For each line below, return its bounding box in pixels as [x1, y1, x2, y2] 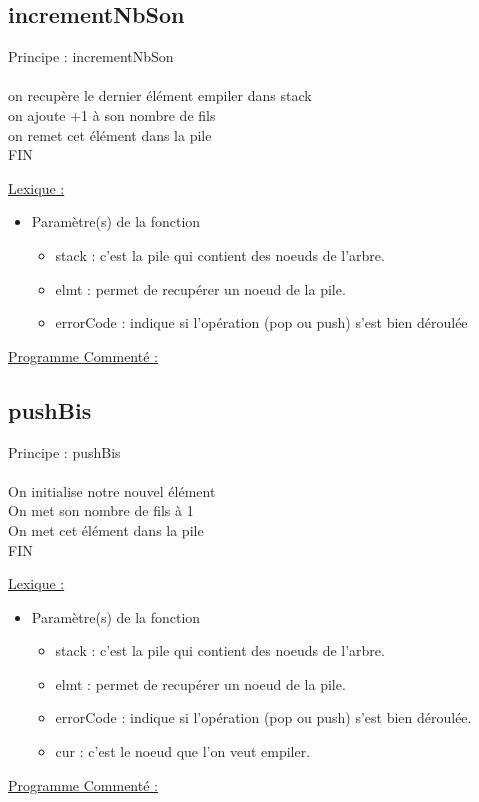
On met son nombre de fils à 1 [8, 500, 194, 521]
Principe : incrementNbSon [8, 46, 174, 67]
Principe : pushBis [8, 441, 121, 462]
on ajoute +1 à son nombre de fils [8, 104, 216, 125]
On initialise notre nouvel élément [8, 480, 216, 501]
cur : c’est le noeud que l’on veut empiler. [55, 741, 311, 762]
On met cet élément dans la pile [8, 519, 204, 540]
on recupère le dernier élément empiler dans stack [8, 85, 312, 106]
